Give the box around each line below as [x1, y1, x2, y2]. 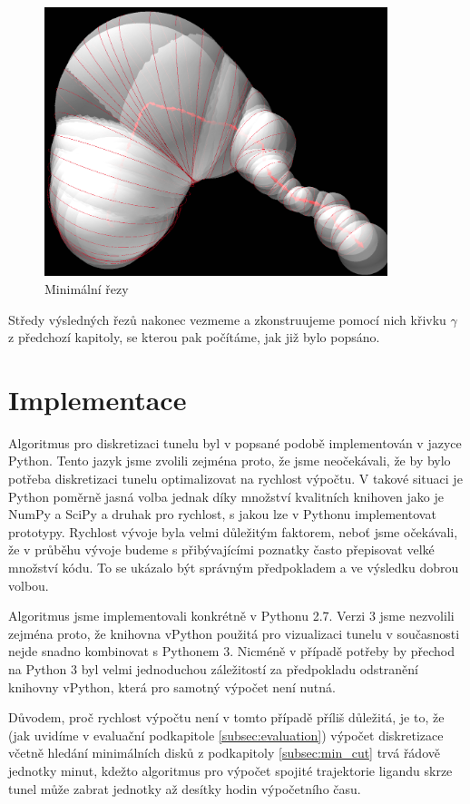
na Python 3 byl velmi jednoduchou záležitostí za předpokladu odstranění [8, 659, 418, 678]
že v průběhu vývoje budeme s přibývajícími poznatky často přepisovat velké [8, 540, 435, 559]
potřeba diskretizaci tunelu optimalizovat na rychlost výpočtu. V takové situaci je [8, 469, 463, 488]
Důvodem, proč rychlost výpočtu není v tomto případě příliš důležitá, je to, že [8, 708, 445, 727]
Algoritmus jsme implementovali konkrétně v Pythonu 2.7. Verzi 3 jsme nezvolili [8, 606, 455, 625]
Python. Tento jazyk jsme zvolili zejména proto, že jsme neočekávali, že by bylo [8, 451, 451, 470]
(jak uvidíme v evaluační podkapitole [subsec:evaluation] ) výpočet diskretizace [8, 725, 444, 744]
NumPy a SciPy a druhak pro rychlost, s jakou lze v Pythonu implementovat [8, 505, 436, 524]
